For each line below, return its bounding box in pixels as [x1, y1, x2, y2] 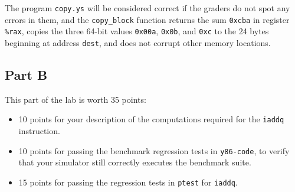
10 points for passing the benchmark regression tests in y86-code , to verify [18, 144, 290, 157]
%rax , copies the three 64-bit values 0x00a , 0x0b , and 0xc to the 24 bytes [5, 25, 269, 37]
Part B [5, 66, 48, 84]
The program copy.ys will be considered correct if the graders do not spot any [5, 2, 290, 14]
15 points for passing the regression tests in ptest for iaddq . [18, 175, 238, 188]
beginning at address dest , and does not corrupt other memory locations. [5, 36, 271, 48]
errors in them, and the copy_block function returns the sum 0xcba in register [5, 13, 290, 25]
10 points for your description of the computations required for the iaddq [18, 113, 284, 125]
